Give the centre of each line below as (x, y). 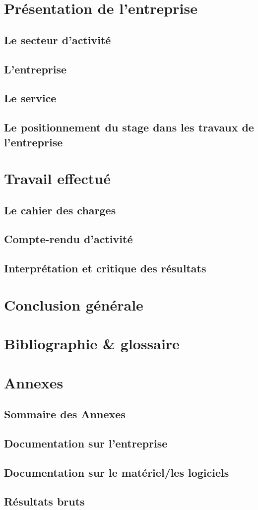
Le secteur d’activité (58, 39)
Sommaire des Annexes (65, 414)
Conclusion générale (74, 304)
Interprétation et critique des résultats (105, 268)
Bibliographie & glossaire (92, 344)
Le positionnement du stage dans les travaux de (129, 127)
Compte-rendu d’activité (68, 239)
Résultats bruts (44, 501)
